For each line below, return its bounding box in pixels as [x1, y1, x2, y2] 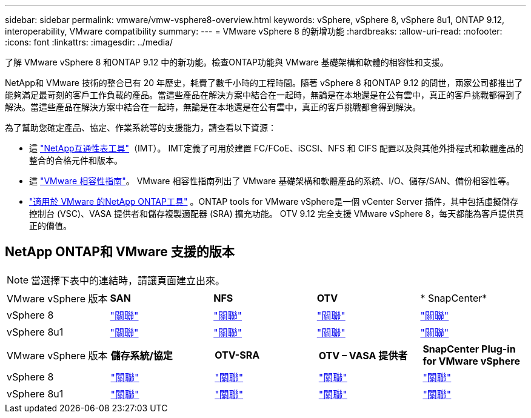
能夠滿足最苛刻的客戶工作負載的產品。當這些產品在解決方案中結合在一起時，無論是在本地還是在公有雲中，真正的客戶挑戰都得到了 [5, 90, 523, 100]
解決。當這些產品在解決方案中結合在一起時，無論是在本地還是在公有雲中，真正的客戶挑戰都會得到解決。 [5, 102, 421, 112]
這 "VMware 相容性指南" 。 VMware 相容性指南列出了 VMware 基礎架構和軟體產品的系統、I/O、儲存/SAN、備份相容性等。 [29, 176, 515, 186]
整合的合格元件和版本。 [29, 155, 122, 165]
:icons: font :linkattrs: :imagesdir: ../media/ [5, 37, 173, 47]
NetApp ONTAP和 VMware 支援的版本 [5, 244, 235, 260]
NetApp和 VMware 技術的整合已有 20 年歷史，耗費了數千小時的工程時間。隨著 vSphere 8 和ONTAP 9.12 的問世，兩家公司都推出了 [5, 78, 523, 88]
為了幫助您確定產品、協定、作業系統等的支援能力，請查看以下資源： [5, 122, 276, 133]
